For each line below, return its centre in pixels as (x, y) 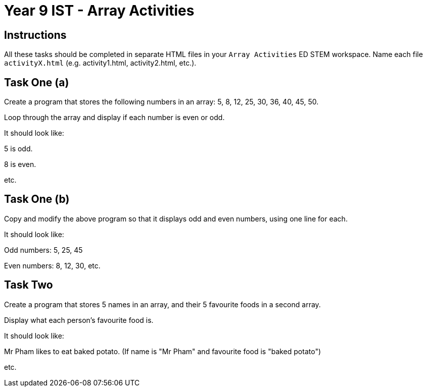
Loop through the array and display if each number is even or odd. (114, 118)
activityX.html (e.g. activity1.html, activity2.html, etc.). (100, 63)
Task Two (29, 285)
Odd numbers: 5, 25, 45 (43, 250)
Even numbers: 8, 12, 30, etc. (52, 265)
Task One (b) (37, 199)
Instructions (35, 35)
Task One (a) (37, 82)
